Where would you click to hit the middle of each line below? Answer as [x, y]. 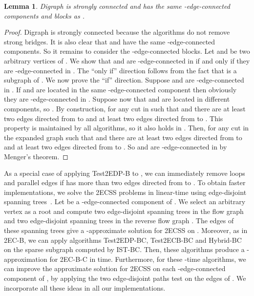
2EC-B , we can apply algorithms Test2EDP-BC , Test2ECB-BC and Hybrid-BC [123, 240]
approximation [26, 259]
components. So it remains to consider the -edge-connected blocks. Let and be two [127, 51]
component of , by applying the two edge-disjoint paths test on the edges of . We [125, 278]
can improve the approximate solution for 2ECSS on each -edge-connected [115, 268]
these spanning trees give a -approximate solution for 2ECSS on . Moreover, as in [126, 230]
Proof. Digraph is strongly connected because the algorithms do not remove [117, 32]
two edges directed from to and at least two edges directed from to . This [114, 118]
